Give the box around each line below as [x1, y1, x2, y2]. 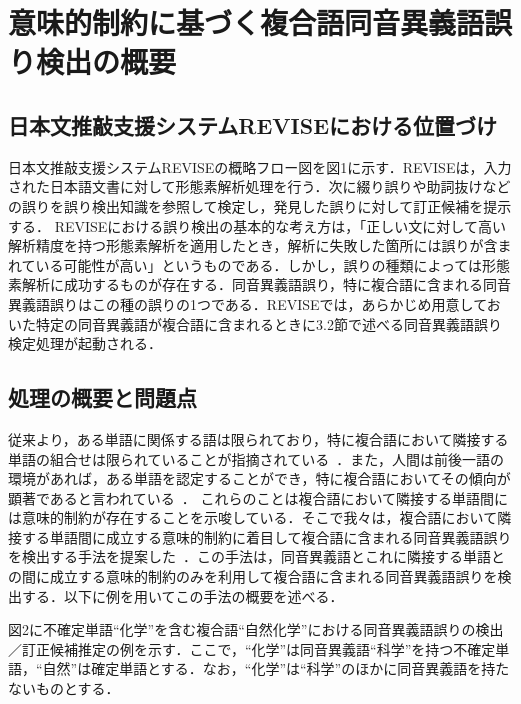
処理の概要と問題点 [8, 382, 197, 413]
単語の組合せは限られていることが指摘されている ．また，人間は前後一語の [8, 448, 504, 469]
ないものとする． [8, 678, 120, 699]
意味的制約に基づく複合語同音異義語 [8, 2, 485, 43]
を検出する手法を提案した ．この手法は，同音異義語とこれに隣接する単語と [8, 546, 505, 567]
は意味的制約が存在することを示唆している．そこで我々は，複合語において [8, 507, 498, 528]
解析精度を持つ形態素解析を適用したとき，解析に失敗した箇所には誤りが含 [8, 235, 498, 256]
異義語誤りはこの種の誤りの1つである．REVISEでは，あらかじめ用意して [8, 293, 487, 314]
